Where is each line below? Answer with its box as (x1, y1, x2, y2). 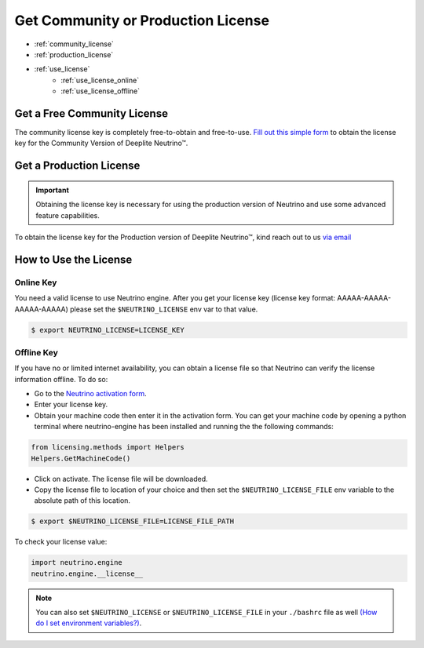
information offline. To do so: (14, 374, 108, 384)
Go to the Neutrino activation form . (34, 389, 147, 399)
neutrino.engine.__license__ (31, 569, 144, 578)
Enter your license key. (34, 400, 108, 410)
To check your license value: (14, 537, 108, 547)
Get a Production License (14, 159, 141, 173)
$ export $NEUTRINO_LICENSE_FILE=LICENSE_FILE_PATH (31, 517, 235, 526)
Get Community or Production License (14, 12, 270, 29)
